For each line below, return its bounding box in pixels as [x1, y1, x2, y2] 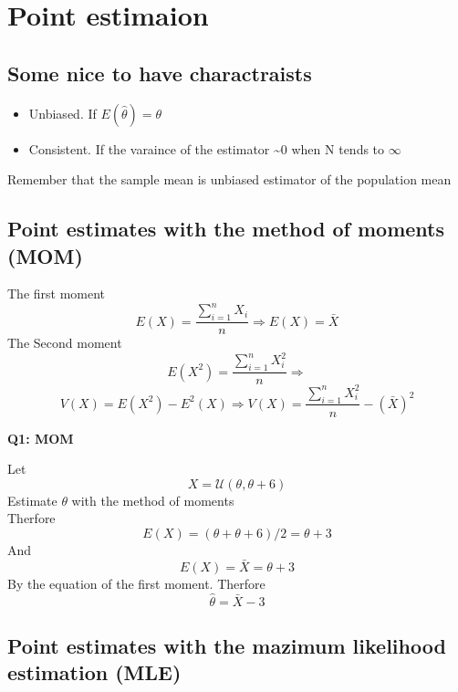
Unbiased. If [28, 103, 97, 122]
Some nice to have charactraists [7, 58, 312, 87]
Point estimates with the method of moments [7, 215, 445, 243]
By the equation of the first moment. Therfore [7, 573, 265, 592]
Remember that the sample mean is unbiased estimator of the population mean [7, 170, 452, 189]
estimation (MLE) [7, 658, 182, 687]
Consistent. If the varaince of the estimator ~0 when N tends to [28, 139, 385, 158]
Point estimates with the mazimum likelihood [7, 631, 446, 659]
